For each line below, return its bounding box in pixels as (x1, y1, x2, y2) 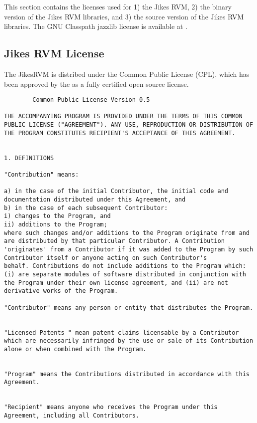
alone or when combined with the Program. (4, 345, 147, 353)
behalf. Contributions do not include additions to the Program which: (4, 262, 246, 270)
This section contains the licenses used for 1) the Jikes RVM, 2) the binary (4, 1, 232, 11)
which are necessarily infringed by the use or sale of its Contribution (4, 337, 254, 345)
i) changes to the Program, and (4, 212, 111, 220)
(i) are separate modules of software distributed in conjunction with (4, 270, 246, 278)
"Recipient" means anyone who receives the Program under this (4, 404, 218, 411)
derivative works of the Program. (4, 287, 118, 295)
